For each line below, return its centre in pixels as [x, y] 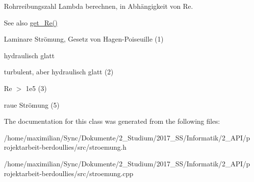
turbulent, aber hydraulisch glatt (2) [59, 72]
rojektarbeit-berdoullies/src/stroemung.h [65, 147]
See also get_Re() [31, 22]
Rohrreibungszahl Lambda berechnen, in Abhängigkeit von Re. [99, 6]
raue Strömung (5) [32, 104]
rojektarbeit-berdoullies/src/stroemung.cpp [69, 173]
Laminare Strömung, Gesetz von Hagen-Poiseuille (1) [84, 39]
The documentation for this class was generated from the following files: [112, 121]
